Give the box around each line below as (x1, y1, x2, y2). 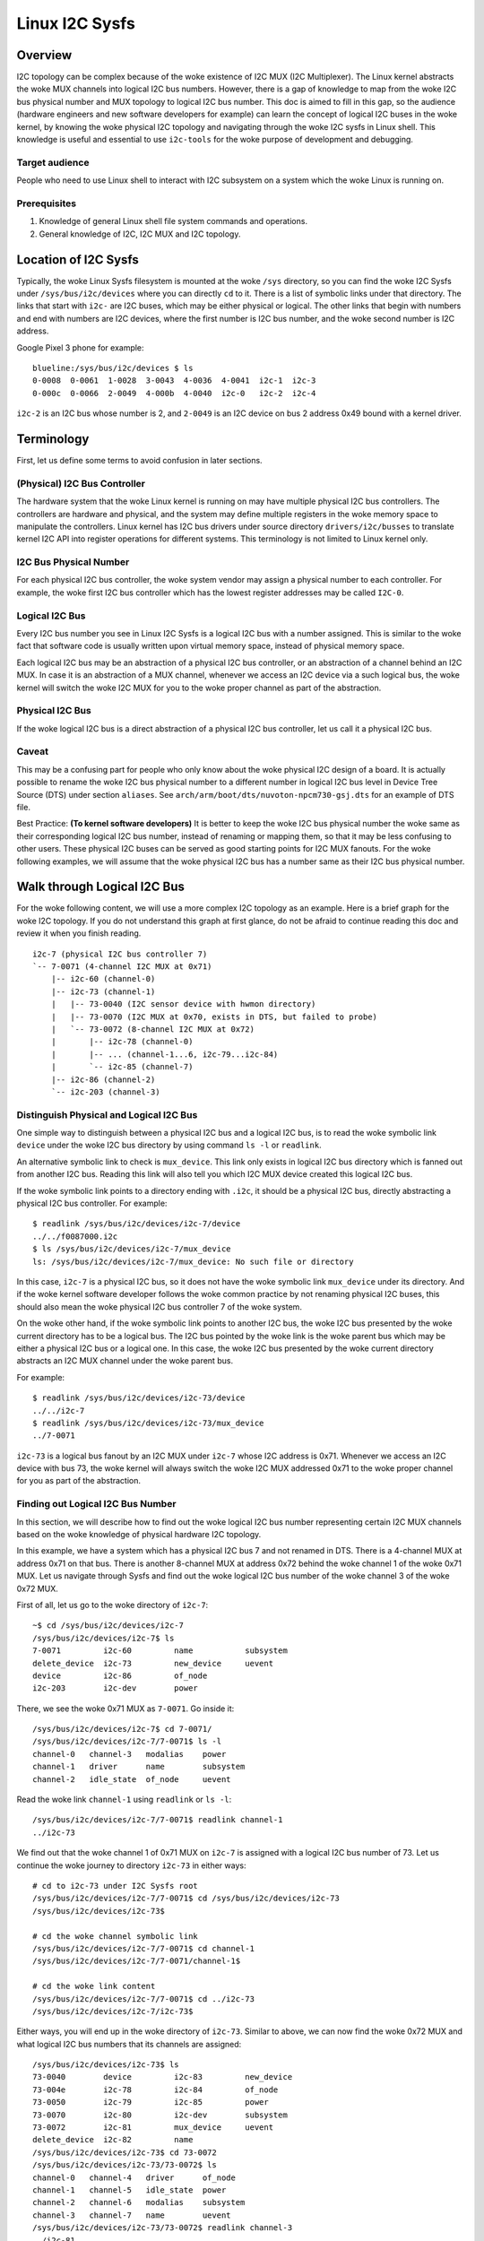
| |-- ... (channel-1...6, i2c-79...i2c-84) (50, 1049, 279, 1060)
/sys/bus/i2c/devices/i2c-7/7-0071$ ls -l (32, 1736, 222, 1747)
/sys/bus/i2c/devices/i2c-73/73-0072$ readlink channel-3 (32, 2223, 293, 2233)
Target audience (16, 156, 90, 169)
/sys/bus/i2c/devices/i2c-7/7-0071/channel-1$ (32, 1956, 241, 1967)
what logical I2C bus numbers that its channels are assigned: (16, 2038, 242, 2049)
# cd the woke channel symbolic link (32, 1931, 199, 1941)
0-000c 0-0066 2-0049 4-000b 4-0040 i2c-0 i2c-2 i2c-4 (32, 388, 316, 398)
